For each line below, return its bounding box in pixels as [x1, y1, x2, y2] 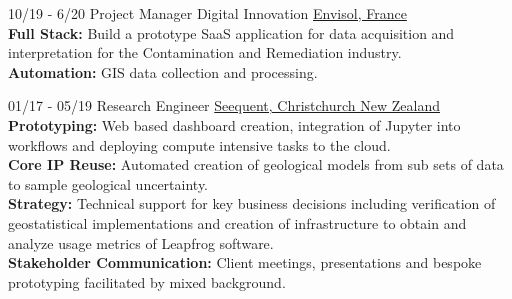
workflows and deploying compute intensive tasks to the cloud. [8, 134, 391, 155]
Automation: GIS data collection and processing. [8, 61, 318, 82]
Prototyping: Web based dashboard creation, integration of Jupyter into [8, 114, 461, 135]
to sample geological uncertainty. [8, 173, 209, 194]
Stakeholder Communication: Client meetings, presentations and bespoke [8, 252, 482, 273]
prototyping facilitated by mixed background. [8, 271, 286, 292]
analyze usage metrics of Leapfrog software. [8, 232, 274, 253]
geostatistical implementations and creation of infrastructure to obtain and [8, 212, 467, 233]
